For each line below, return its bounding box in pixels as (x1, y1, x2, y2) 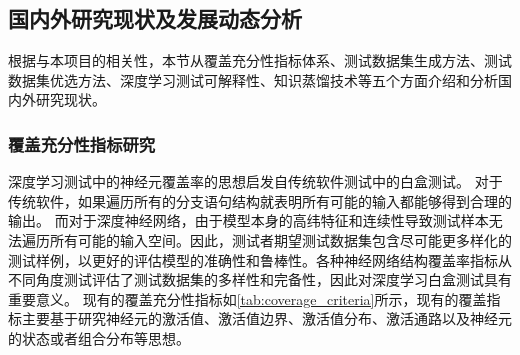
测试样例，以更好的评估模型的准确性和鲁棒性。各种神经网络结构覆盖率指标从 (8, 249, 512, 270)
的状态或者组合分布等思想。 (8, 327, 190, 348)
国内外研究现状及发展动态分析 (8, 3, 302, 34)
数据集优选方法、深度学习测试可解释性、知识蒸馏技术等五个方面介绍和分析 (8, 69, 498, 90)
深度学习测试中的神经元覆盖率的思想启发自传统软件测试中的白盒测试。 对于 (8, 171, 503, 192)
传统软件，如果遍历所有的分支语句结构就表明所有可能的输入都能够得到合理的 (8, 190, 512, 211)
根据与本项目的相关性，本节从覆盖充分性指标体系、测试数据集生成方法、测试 (8, 50, 512, 71)
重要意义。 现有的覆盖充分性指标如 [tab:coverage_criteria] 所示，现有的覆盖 (8, 288, 487, 309)
